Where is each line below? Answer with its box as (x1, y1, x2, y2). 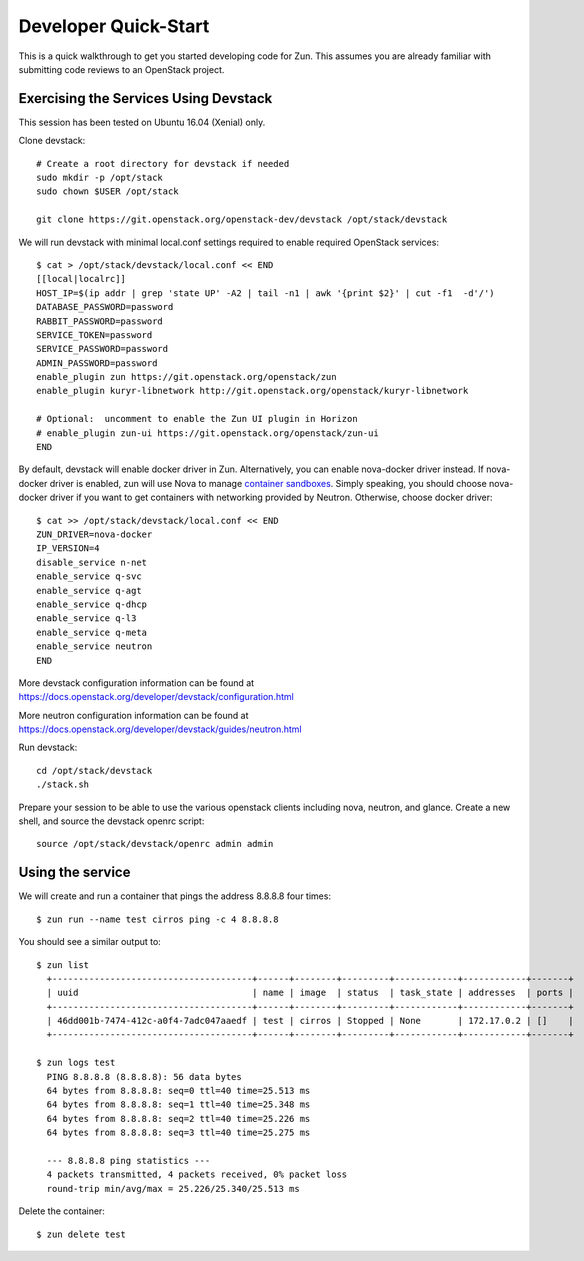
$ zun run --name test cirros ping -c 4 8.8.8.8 (36, 913, 279, 925)
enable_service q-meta (36, 626, 148, 638)
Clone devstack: (18, 135, 86, 147)
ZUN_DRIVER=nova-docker (36, 529, 153, 540)
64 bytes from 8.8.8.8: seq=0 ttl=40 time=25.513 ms (46, 1085, 311, 1097)
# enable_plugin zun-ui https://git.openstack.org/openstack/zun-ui (36, 427, 379, 439)
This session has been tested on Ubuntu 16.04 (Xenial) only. (18, 116, 266, 128)
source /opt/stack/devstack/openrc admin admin (36, 838, 274, 850)
